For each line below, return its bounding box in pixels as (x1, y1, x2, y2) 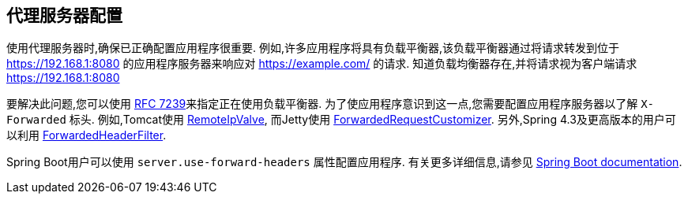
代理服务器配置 (6, 6, 122, 25)
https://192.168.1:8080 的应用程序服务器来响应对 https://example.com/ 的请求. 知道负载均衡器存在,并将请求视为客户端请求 (6, 57, 637, 71)
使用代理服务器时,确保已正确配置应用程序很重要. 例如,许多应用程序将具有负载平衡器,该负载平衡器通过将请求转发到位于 (6, 41, 620, 55)
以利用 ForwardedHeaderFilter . (6, 128, 167, 143)
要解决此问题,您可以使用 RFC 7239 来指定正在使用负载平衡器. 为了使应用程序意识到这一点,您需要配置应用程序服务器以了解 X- (6, 97, 655, 111)
